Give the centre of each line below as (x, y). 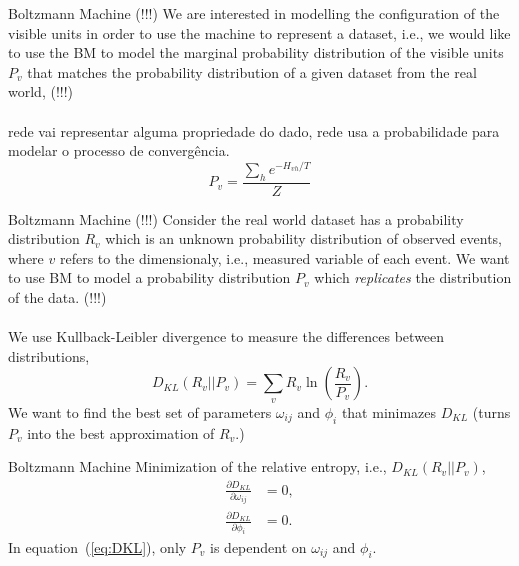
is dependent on (258, 546)
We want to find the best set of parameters (140, 411)
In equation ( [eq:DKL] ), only (97, 546)
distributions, (49, 355)
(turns (491, 411)
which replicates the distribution (413, 277)
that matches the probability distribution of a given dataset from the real (252, 71)
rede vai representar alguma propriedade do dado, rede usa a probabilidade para (254, 130)
